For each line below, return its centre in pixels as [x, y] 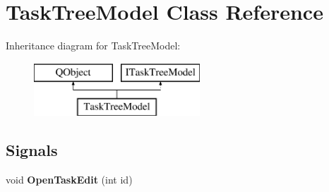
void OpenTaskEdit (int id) [69, 180]
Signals [32, 150]
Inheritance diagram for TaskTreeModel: [93, 46]
